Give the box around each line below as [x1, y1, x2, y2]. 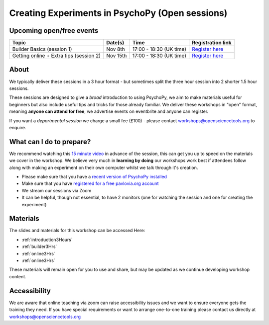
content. [9, 273, 27, 279]
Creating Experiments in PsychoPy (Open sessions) [9, 7, 228, 18]
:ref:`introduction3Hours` [21, 237, 73, 243]
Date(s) [106, 39, 125, 46]
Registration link [192, 39, 232, 46]
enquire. [9, 124, 26, 130]
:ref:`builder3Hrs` [21, 244, 57, 249]
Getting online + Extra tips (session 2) [12, 52, 101, 59]
